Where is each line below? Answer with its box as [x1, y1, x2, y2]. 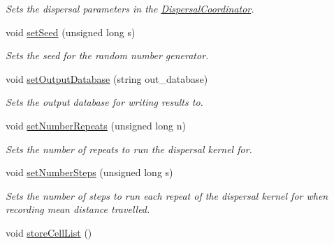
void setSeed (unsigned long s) [6, 24, 136, 39]
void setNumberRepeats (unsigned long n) [6, 118, 186, 132]
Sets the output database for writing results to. [6, 95, 203, 109]
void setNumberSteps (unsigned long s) [6, 165, 173, 180]
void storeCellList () [6, 225, 92, 239]
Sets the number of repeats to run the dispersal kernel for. [6, 141, 252, 156]
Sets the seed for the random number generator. [6, 48, 209, 63]
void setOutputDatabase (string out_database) [6, 71, 208, 86]
